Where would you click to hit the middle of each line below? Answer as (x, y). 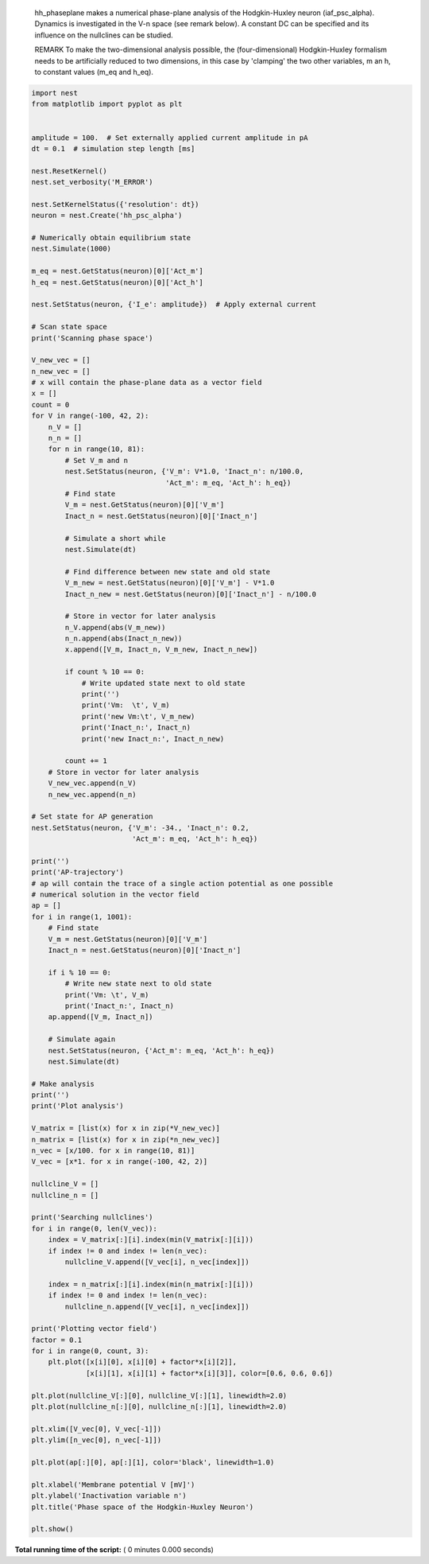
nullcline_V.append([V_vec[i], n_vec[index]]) (157, 1262)
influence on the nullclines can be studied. (104, 35)
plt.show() (52, 1529)
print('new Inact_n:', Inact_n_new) (153, 739)
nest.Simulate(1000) (71, 249)
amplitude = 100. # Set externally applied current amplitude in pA (170, 138)
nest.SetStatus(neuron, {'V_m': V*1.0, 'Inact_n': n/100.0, (184, 472)
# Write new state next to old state (138, 984)
